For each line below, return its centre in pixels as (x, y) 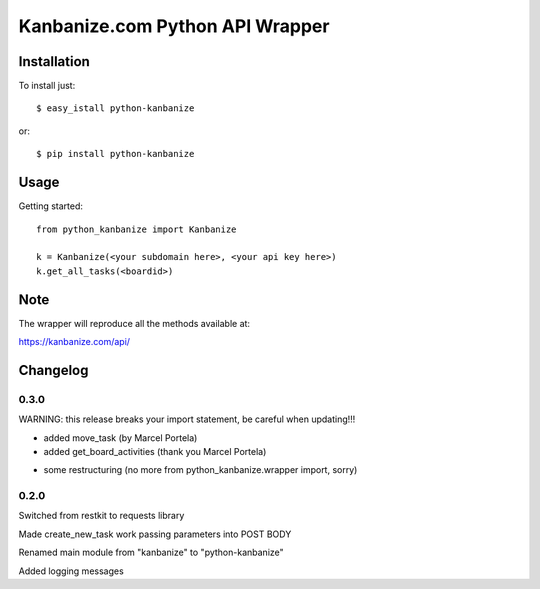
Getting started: (51, 206)
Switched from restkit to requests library (101, 516)
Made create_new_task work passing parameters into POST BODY (155, 534)
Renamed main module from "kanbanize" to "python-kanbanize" (151, 552)
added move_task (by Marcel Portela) (120, 437)
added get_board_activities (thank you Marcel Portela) (155, 451)
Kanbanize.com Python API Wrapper (174, 26)
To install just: (47, 86)
